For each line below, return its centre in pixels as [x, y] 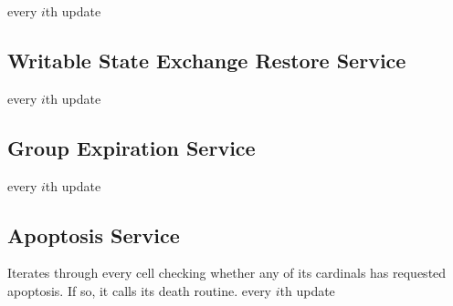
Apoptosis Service [94, 235]
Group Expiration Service [132, 147]
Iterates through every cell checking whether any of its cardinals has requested [227, 273]
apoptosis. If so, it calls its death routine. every [140, 290]
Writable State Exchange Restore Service [207, 60]
